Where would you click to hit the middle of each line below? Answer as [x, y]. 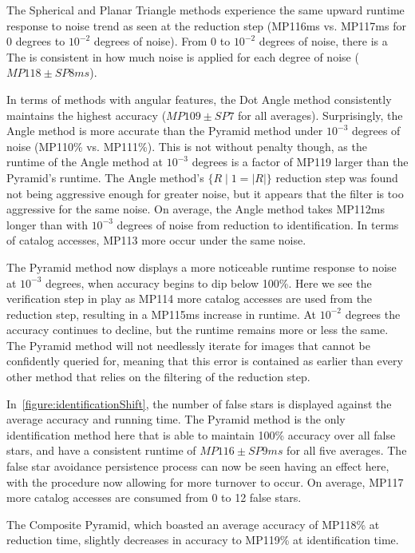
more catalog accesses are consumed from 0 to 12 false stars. [154, 497]
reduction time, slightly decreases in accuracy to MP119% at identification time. [203, 540]
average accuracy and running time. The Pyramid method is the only [176, 419]
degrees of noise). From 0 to [162, 41]
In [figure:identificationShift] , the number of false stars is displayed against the [199, 403]
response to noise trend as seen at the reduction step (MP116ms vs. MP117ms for [206, 25]
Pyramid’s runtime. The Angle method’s [105, 177]
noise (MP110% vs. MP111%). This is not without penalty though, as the [187, 146]
